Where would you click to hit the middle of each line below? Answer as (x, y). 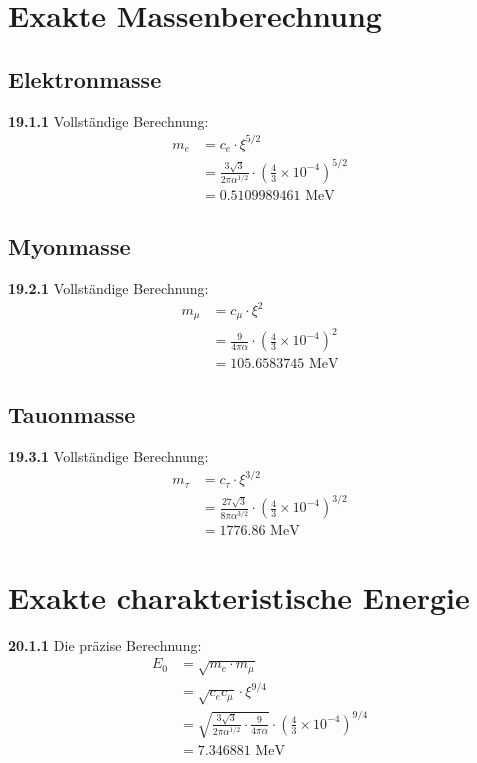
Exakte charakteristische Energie (239, 596)
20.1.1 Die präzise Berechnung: (105, 644)
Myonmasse (69, 246)
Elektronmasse (85, 78)
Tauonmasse (72, 414)
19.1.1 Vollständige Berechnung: (108, 120)
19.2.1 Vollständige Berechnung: (108, 287)
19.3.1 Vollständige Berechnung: (108, 456)
